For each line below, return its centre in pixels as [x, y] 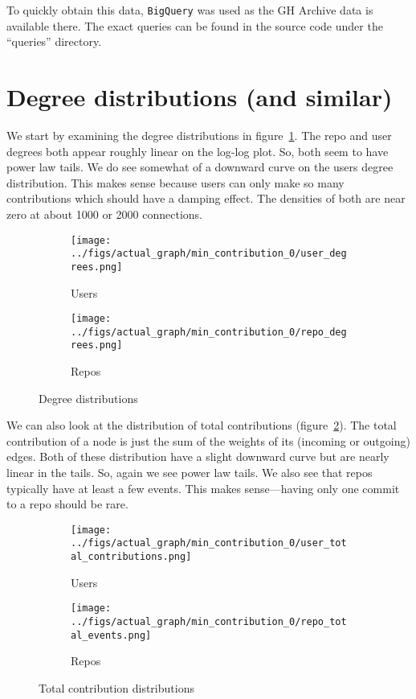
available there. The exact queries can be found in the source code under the [195, 25]
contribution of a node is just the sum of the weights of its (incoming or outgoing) [208, 440]
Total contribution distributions [116, 687]
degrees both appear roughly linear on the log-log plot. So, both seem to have [198, 151]
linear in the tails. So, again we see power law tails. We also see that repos [190, 473]
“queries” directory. [54, 41]
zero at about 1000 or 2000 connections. [104, 214]
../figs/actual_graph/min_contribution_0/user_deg [209, 254]
